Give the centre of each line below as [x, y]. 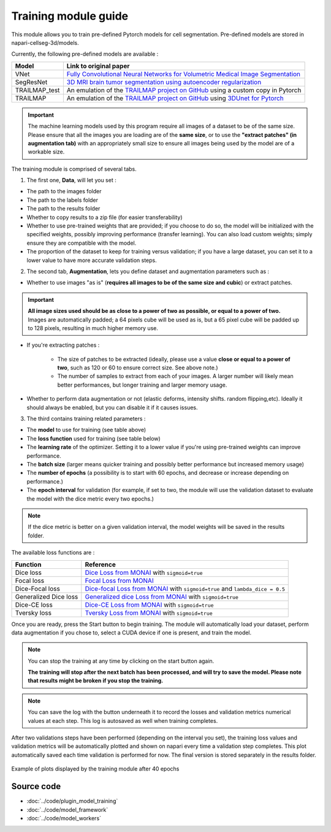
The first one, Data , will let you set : [71, 180]
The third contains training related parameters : [86, 419]
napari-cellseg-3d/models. [45, 42]
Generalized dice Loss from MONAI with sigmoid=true [162, 596]
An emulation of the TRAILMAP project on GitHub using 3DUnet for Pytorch [175, 98]
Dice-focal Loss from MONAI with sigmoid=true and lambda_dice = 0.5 [185, 588]
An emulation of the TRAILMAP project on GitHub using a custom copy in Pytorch [184, 90]
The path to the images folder [64, 191]
